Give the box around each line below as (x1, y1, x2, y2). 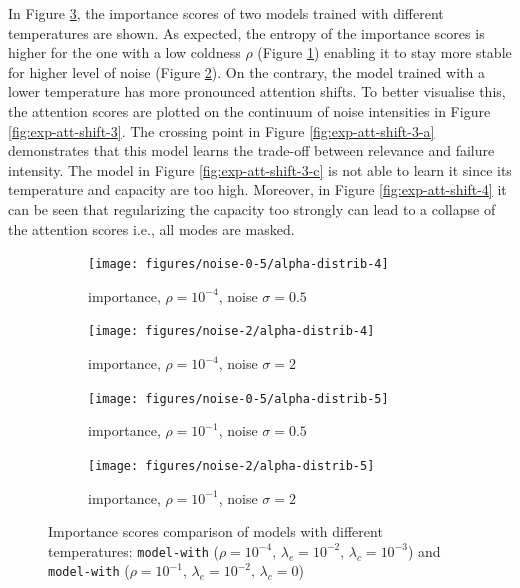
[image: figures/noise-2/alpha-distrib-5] (88, 458, 375, 473)
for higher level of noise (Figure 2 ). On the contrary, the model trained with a (8, 61, 485, 82)
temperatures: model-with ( (48, 540, 219, 561)
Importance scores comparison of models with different (48, 521, 383, 542)
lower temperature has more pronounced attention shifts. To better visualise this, (8, 81, 506, 102)
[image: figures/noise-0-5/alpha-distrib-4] (88, 257, 389, 272)
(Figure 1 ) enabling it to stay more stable (257, 42, 512, 63)
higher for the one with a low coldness (8, 42, 241, 63)
